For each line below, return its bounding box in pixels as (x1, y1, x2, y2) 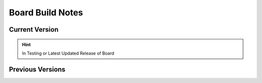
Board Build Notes (9, 7, 83, 18)
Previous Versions (9, 65, 65, 73)
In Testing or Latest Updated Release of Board (22, 50, 115, 56)
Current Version (9, 25, 59, 34)
